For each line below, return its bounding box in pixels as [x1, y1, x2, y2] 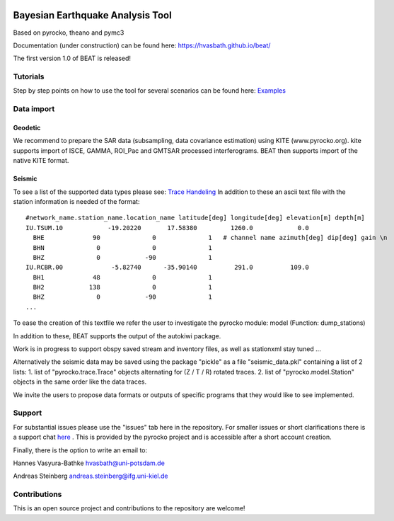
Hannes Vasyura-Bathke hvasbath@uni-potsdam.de [13, 459, 166, 467]
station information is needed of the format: [13, 197, 140, 205]
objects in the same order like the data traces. [13, 377, 147, 386]
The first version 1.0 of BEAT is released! [13, 54, 131, 63]
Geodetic [13, 124, 41, 132]
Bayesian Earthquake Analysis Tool [13, 9, 173, 21]
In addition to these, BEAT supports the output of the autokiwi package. [13, 331, 221, 340]
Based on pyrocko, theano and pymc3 [13, 28, 124, 37]
